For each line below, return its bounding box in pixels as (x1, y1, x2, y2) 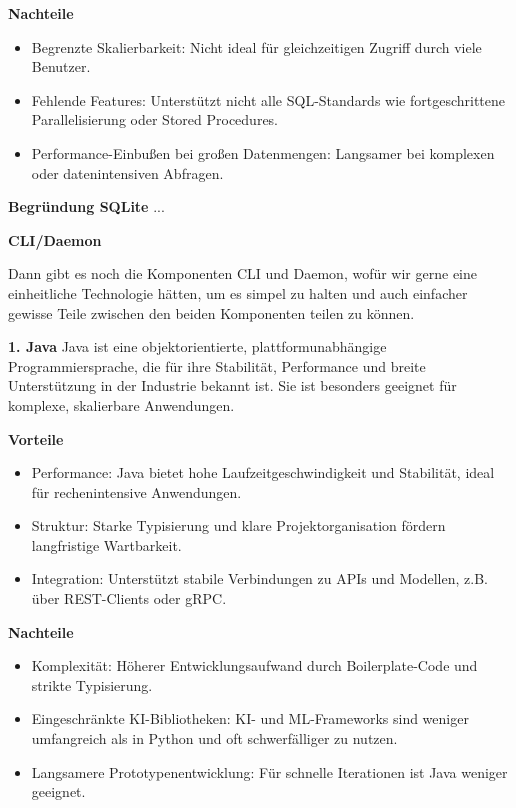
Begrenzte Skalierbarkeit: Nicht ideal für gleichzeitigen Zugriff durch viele (31, 36, 482, 57)
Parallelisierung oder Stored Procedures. (31, 109, 278, 130)
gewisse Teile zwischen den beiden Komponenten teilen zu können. (8, 302, 415, 323)
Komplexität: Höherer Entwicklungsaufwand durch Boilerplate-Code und (31, 655, 478, 676)
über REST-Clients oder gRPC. (31, 588, 227, 609)
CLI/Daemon (8, 229, 102, 250)
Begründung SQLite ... (8, 196, 165, 217)
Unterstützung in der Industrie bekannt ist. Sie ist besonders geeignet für (8, 375, 457, 396)
